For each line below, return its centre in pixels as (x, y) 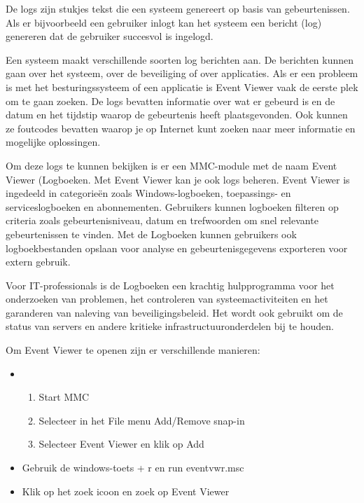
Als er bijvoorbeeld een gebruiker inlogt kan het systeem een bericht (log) (164, 22)
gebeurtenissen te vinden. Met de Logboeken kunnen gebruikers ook (151, 234)
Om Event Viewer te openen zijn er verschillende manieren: (133, 350)
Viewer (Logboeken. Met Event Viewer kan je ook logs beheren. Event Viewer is (178, 179)
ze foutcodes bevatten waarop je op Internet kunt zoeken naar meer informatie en (181, 128)
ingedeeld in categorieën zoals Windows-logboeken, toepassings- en (148, 193)
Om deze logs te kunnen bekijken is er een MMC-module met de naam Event (171, 165)
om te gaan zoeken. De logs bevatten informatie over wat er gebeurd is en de (170, 101)
